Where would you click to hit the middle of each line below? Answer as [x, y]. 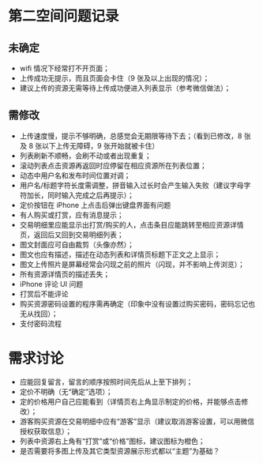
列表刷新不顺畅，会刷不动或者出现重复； [85, 156]
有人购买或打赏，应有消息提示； [71, 215]
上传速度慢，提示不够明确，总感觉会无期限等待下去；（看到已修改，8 [131, 136]
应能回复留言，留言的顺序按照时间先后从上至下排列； [106, 382]
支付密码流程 [40, 323]
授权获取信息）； [46, 431]
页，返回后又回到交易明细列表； [71, 235]
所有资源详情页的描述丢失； [65, 274]
